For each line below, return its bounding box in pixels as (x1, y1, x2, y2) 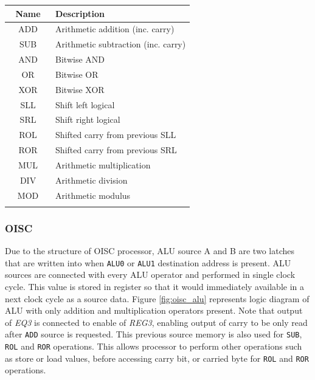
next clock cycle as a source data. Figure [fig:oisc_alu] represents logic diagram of (5, 292, 310, 305)
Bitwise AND (55, 53, 105, 66)
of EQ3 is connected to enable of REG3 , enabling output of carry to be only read (5, 316, 308, 328)
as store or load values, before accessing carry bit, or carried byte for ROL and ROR (5, 351, 309, 364)
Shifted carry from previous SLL (55, 128, 176, 141)
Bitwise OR (55, 67, 99, 80)
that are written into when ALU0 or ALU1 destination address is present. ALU (5, 256, 291, 269)
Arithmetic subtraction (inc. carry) (55, 38, 186, 50)
